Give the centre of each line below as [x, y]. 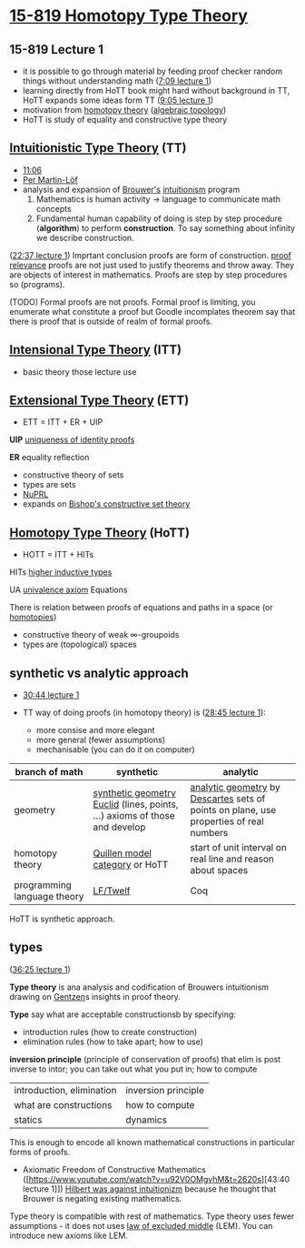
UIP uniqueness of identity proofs [72, 440]
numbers [209, 833]
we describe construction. [85, 237]
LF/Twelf [112, 891]
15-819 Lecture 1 [57, 50]
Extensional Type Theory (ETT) [99, 401]
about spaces [219, 871]
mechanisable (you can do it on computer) [115, 750]
